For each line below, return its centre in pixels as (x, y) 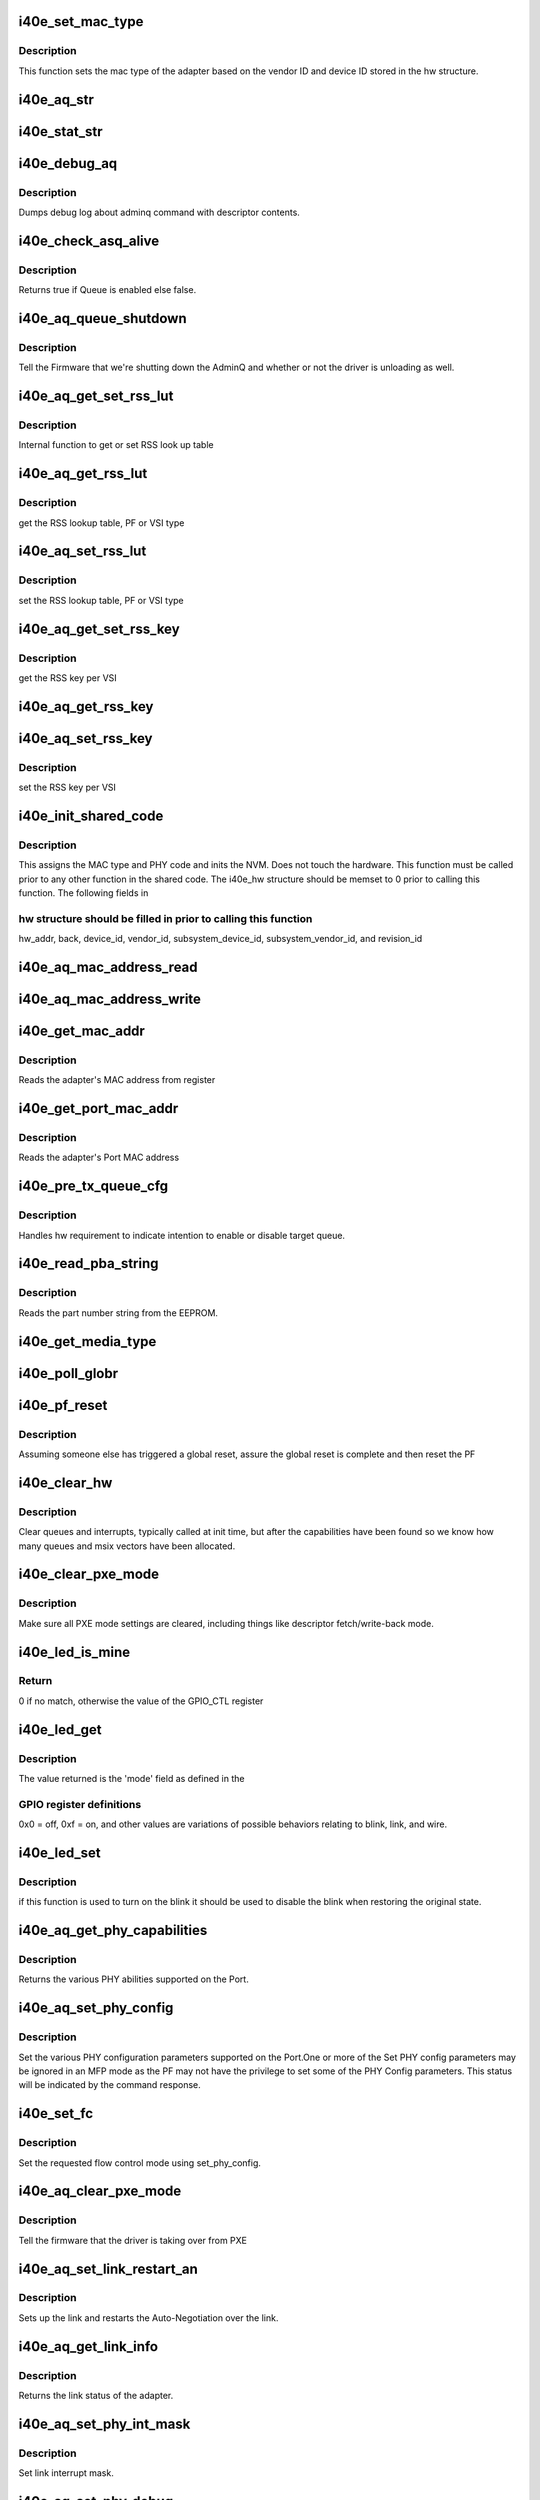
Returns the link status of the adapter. (96, 2396)
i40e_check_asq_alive (89, 240)
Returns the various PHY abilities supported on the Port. (133, 1979)
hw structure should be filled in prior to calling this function (165, 918)
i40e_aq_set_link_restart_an (108, 2268)
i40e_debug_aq (68, 163)
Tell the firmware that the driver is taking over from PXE (132, 2240)
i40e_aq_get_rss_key (86, 706)
